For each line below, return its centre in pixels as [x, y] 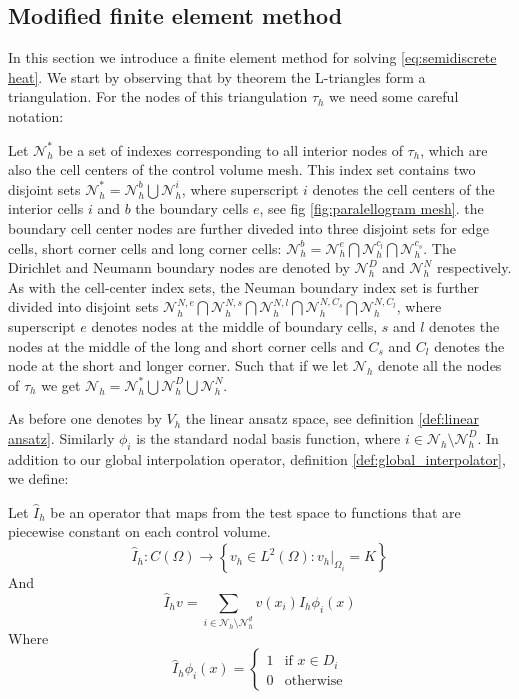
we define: [38, 478]
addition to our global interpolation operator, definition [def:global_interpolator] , [257, 458]
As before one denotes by [85, 418]
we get [61, 384]
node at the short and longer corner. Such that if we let [178, 365]
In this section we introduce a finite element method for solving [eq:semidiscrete [252, 57]
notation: [36, 115]
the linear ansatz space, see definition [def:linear [332, 418]
